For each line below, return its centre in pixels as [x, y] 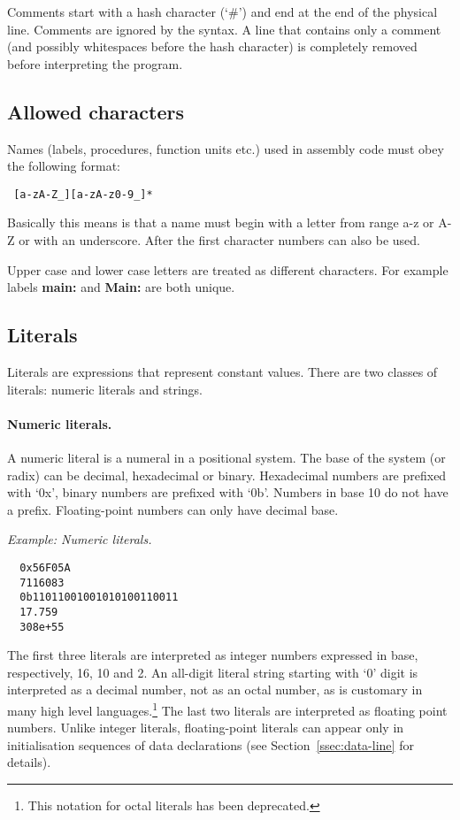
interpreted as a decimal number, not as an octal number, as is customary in [215, 690]
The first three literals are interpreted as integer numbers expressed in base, [213, 655]
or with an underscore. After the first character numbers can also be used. [219, 240]
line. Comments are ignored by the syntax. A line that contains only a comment [224, 29]
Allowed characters [96, 111]
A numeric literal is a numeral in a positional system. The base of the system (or [226, 457]
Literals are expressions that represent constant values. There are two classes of [222, 372]
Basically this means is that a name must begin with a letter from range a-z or [221, 222]
